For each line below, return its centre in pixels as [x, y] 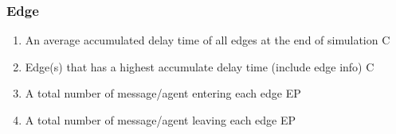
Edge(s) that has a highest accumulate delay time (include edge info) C [200, 66]
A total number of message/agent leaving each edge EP [161, 120]
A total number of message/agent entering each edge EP [163, 93]
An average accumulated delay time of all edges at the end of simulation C [208, 40]
